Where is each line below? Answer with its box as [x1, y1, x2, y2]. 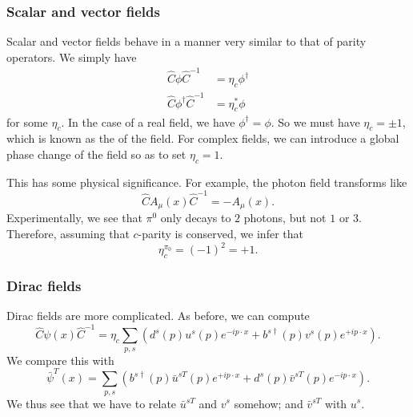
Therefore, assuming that [6, 225, 130, 242]
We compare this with [6, 351, 114, 368]
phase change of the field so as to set [6, 145, 186, 162]
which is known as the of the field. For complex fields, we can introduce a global [6, 130, 399, 147]
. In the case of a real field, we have [61, 113, 235, 130]
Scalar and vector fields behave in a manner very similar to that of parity [6, 33, 367, 50]
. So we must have [271, 113, 360, 130]
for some [6, 113, 48, 130]
